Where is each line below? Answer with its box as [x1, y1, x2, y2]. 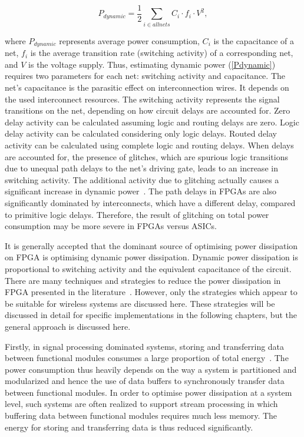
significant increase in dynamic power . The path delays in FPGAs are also [5, 185, 277, 197]
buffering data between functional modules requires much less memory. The [5, 409, 277, 422]
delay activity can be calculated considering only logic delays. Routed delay [5, 127, 277, 140]
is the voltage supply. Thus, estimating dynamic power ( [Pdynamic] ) [28, 58, 276, 70]
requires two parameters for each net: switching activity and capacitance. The [5, 69, 285, 82]
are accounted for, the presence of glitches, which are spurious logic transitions [5, 150, 288, 163]
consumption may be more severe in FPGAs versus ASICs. [5, 220, 217, 232]
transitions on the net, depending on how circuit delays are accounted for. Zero [5, 104, 290, 117]
